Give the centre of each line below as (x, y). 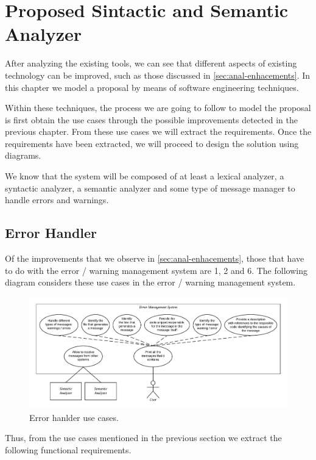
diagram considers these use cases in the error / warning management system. (150, 282)
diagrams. (23, 155)
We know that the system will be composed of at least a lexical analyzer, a (145, 176)
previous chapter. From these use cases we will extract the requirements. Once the (158, 131)
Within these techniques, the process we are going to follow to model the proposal (158, 108)
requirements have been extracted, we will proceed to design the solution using (152, 143)
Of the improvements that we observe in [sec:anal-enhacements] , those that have (155, 258)
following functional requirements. (68, 449)
